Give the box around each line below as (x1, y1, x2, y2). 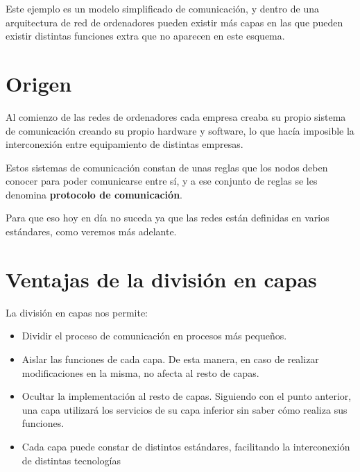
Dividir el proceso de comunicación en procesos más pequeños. (22, 328, 287, 343)
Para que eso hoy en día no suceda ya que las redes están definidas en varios (6, 210, 329, 225)
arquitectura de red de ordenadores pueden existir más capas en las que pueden (6, 15, 343, 29)
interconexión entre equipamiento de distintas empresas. (6, 137, 243, 151)
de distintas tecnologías (22, 453, 121, 467)
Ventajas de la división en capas (6, 264, 317, 293)
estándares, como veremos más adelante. (6, 224, 177, 239)
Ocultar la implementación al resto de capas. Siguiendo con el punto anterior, (22, 389, 352, 403)
